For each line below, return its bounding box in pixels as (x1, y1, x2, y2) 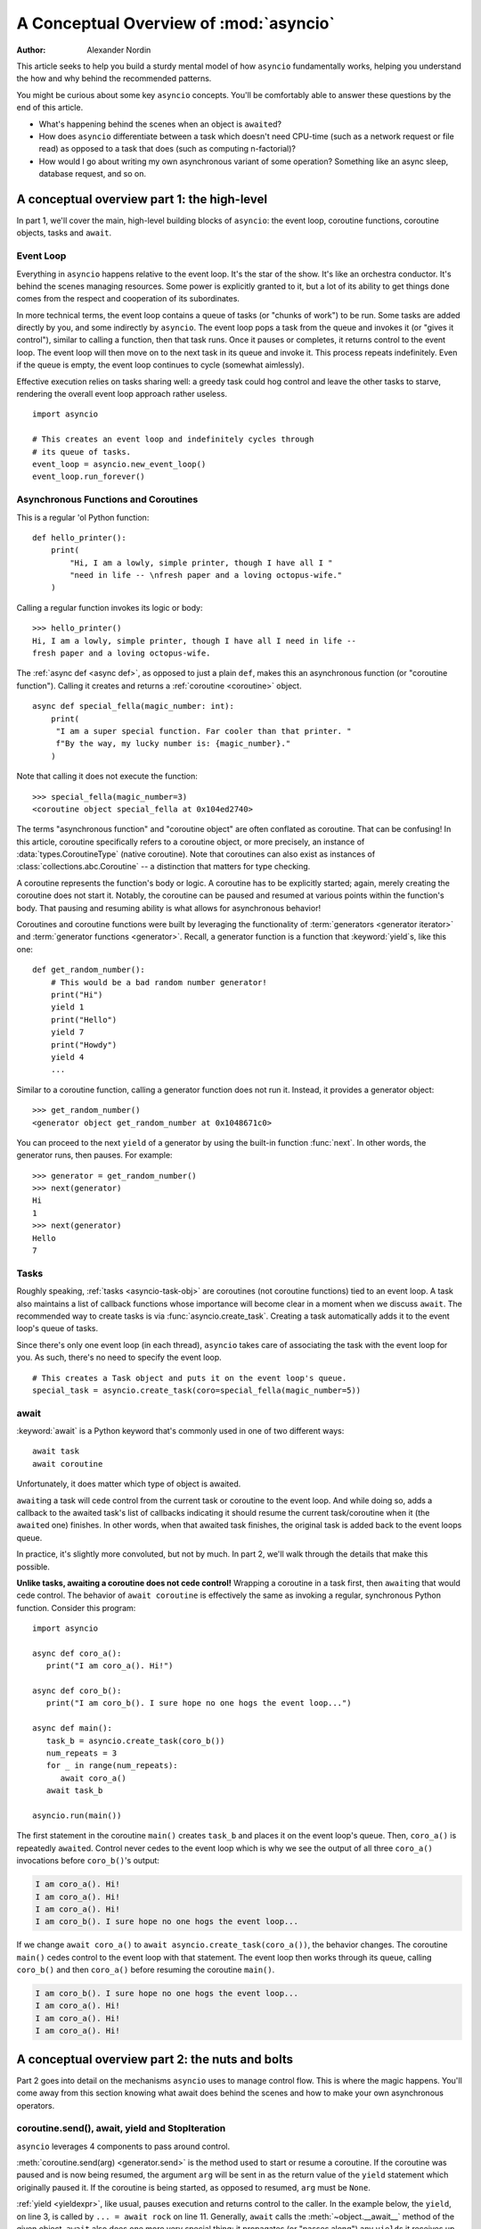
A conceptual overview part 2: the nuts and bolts (16, 2052, 294, 2067)
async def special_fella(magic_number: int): (32, 701, 235, 711)
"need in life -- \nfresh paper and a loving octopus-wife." (69, 571, 343, 580)
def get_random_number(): (32, 965, 146, 975)
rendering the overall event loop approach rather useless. (16, 389, 227, 399)
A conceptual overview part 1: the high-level (16, 192, 267, 207)
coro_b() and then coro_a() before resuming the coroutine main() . (16, 1964, 275, 1975)
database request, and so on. (38, 169, 147, 179)
